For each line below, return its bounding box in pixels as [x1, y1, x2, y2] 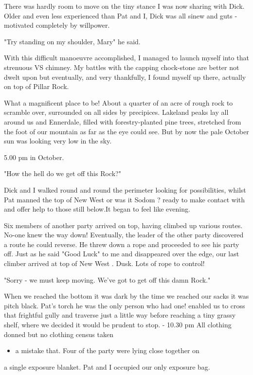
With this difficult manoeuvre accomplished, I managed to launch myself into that [4, 53, 249, 63]
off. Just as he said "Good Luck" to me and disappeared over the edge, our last [4, 249, 239, 259]
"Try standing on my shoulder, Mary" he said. [4, 36, 141, 46]
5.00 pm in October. [4, 152, 64, 162]
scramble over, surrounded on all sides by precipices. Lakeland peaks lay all [4, 107, 229, 117]
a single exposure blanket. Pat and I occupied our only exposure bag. [4, 361, 210, 372]
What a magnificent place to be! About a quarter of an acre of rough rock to [4, 97, 233, 107]
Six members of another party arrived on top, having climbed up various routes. [4, 220, 243, 230]
